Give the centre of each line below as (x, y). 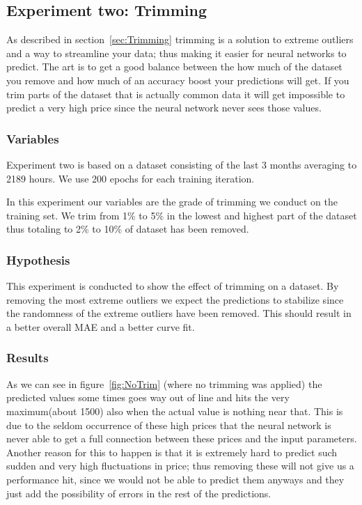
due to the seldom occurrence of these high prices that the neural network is (169, 425)
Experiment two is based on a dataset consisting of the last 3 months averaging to (182, 164)
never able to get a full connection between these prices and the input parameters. (182, 438)
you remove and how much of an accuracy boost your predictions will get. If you (178, 80)
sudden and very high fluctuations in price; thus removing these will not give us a (180, 466)
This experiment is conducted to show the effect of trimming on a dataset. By (173, 286)
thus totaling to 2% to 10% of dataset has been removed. (128, 229)
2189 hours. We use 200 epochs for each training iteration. (131, 178)
